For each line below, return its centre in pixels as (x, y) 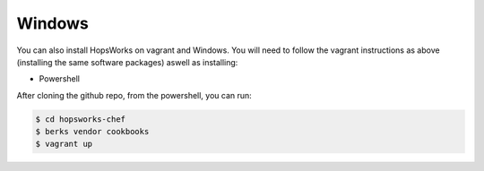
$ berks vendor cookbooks (92, 132)
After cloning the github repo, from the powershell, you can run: (134, 95)
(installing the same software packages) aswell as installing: (127, 62)
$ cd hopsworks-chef (80, 119)
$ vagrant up (64, 144)
